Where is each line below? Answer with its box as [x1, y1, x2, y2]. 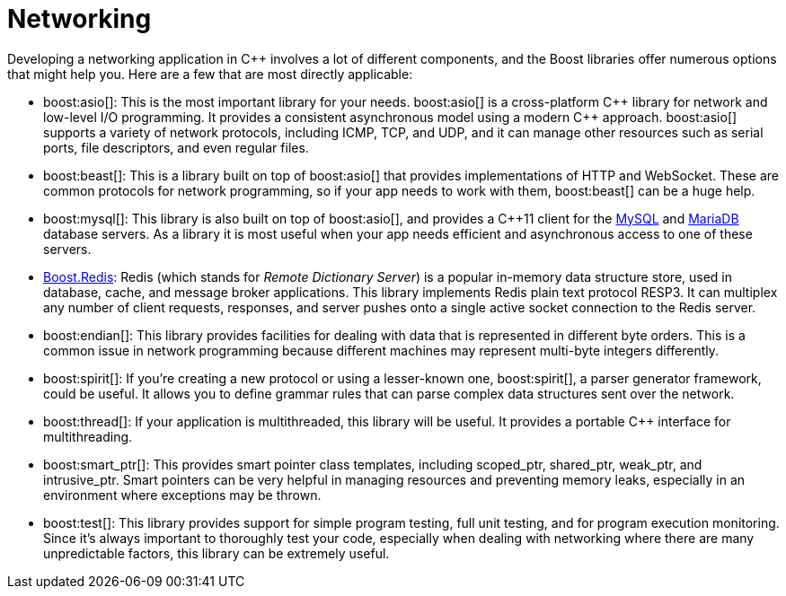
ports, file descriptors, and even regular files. [43, 139, 309, 155]
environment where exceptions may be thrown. [43, 486, 322, 503]
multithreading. [43, 428, 133, 444]
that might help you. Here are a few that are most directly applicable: [7, 66, 413, 82]
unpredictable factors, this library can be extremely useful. [43, 545, 390, 561]
